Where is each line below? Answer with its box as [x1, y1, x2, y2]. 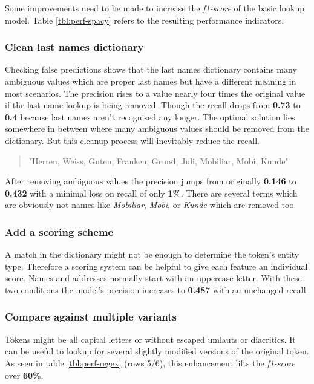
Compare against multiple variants [5, 309, 177, 324]
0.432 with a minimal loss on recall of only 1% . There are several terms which [5, 186, 298, 199]
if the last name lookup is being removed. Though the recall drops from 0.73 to [5, 99, 301, 111]
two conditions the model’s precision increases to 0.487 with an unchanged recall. [5, 283, 309, 296]
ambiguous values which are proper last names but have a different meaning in [5, 75, 296, 87]
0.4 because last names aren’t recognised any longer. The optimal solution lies [5, 110, 295, 123]
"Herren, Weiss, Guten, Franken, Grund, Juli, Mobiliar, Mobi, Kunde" [28, 154, 289, 167]
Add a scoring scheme [5, 224, 114, 239]
